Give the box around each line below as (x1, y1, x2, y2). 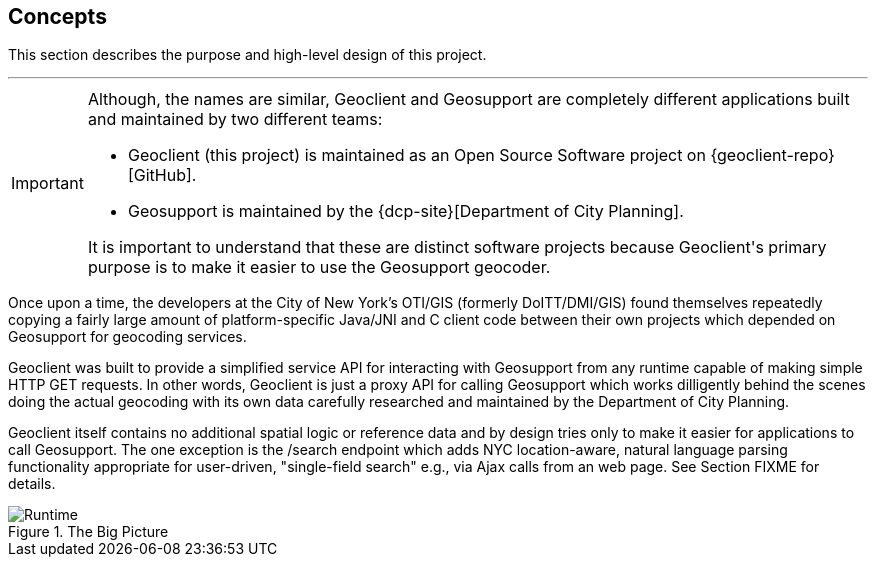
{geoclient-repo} (710, 145, 835, 166)
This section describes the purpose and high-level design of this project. (8, 46, 487, 64)
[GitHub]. (127, 165, 197, 186)
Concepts (8, 4, 107, 29)
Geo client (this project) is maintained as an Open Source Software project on (127, 145, 706, 166)
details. (8, 475, 56, 493)
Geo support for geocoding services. (8, 328, 247, 346)
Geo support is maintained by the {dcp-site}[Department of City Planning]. (127, 201, 684, 222)
